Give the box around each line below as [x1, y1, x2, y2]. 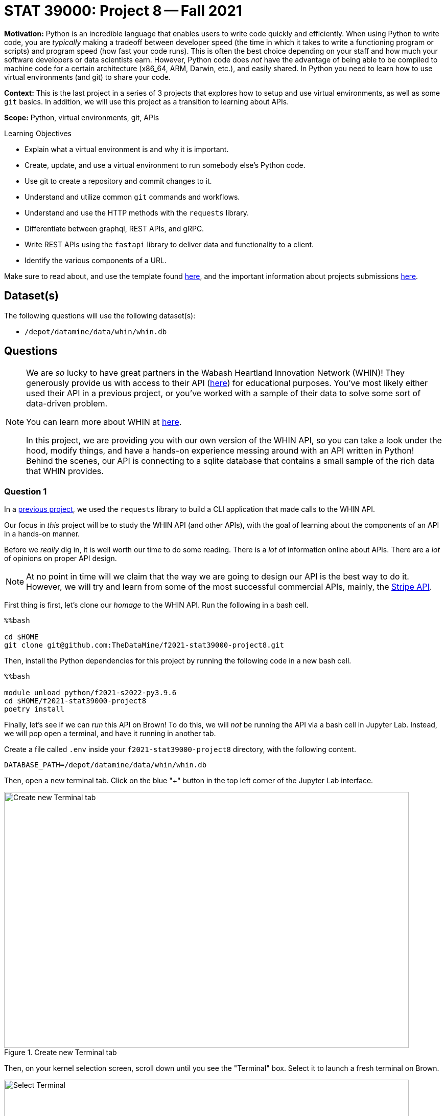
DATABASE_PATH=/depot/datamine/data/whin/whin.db [4, 761, 207, 769]
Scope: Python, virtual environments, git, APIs [4, 113, 159, 122]
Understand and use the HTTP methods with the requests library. [25, 208, 249, 217]
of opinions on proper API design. [4, 554, 117, 563]
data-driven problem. [26, 398, 108, 409]
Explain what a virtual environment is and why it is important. [25, 144, 229, 154]
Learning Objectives [4, 128, 72, 138]
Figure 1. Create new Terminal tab [4, 1048, 117, 1057]
